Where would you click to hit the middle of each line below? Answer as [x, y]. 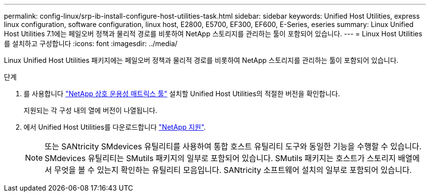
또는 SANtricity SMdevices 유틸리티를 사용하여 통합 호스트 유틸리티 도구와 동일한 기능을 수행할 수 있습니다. [233, 146]
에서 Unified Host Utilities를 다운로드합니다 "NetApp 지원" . [115, 127]
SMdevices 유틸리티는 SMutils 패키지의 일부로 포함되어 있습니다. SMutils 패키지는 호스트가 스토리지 [220, 158]
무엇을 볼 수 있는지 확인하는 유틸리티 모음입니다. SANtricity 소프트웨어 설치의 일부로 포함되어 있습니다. [233, 170]
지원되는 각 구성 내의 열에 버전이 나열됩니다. [91, 110]
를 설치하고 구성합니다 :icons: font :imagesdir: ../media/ [91, 43]
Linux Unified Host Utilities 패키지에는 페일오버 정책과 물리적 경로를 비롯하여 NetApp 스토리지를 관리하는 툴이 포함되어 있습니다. [201, 60]
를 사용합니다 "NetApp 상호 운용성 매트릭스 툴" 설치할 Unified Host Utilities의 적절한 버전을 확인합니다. [182, 94]
